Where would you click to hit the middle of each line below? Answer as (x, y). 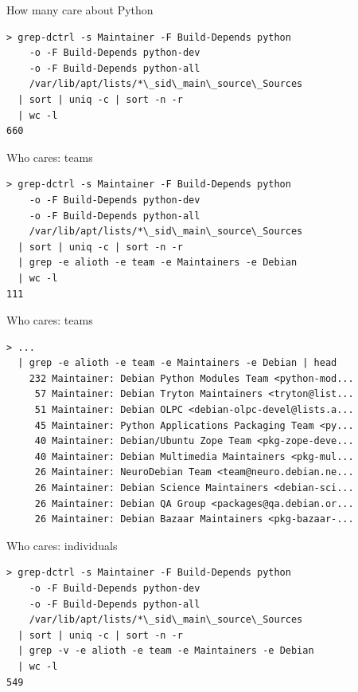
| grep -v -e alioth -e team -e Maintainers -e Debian (166, 651)
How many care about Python (80, 10)
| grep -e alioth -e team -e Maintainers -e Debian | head (177, 363)
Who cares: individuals (62, 545)
